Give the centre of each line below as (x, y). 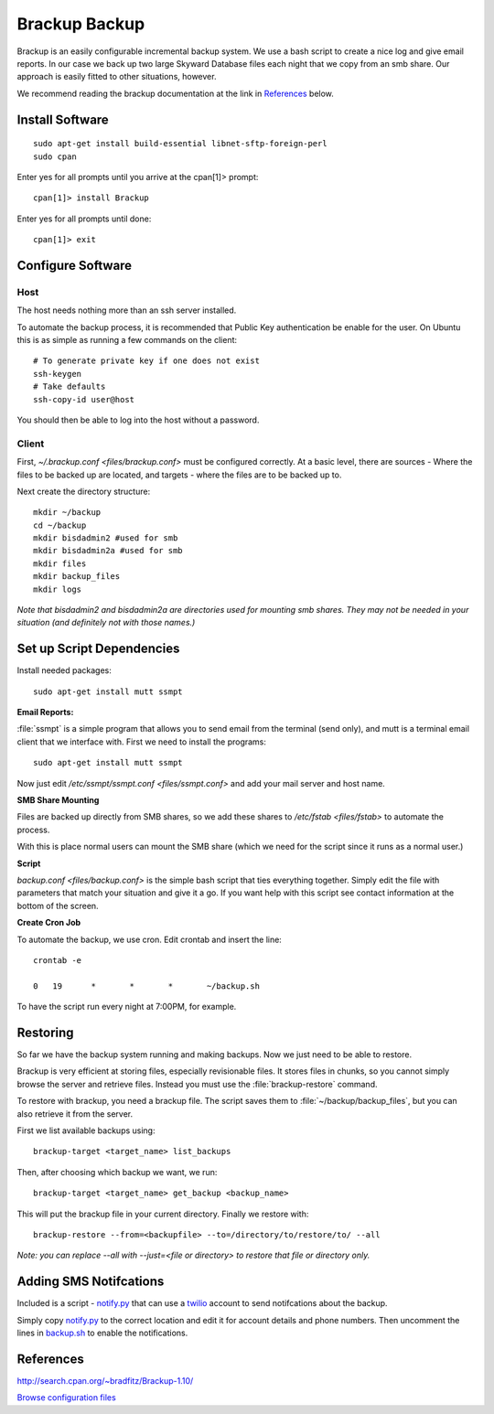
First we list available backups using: (86, 1130)
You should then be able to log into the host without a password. (138, 420)
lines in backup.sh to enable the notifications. (102, 1333)
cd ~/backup (60, 525)
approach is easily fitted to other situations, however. (117, 77)
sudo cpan (55, 156)
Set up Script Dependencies (98, 649)
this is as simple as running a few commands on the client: (127, 340)
